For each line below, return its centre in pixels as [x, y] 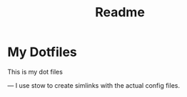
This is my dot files [35, 72]
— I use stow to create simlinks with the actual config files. [94, 85]
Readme [120, 12]
